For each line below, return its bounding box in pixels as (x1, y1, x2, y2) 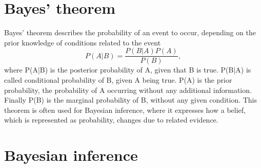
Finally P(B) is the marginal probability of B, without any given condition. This (4, 94, 257, 105)
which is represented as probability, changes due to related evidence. (4, 114, 218, 125)
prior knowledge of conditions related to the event (4, 37, 161, 47)
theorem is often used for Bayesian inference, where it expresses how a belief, (4, 104, 246, 115)
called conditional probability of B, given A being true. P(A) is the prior (4, 74, 232, 85)
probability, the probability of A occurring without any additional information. (4, 84, 252, 95)
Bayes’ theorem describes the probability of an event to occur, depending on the (4, 27, 256, 38)
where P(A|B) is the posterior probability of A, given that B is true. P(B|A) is (4, 64, 251, 75)
